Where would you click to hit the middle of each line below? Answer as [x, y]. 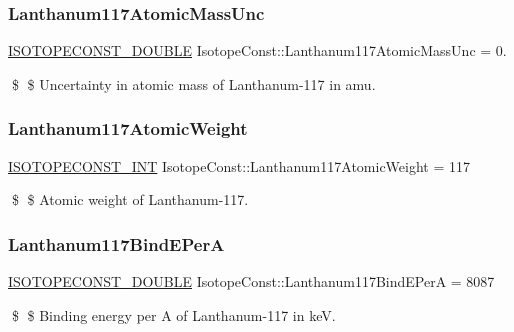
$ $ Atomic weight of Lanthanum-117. [130, 199]
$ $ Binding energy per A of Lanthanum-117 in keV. [173, 314]
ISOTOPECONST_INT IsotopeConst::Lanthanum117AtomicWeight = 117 [239, 165]
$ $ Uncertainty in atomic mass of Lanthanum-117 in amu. [193, 83]
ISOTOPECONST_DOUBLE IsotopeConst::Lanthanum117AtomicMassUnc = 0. [257, 50]
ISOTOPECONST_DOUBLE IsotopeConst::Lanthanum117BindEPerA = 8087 [251, 281]
